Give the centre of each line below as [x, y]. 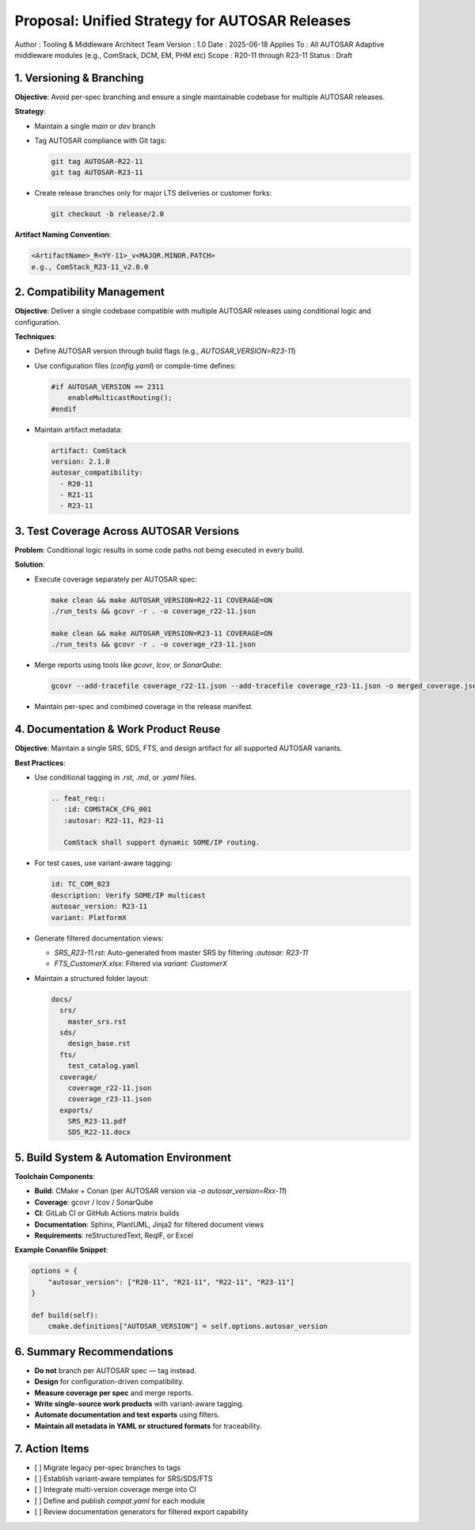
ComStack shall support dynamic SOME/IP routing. [162, 843]
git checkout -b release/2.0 [108, 214]
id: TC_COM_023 [80, 884]
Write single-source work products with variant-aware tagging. [139, 1403]
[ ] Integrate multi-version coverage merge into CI [116, 1490]
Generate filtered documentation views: [99, 938]
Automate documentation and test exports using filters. [127, 1415]
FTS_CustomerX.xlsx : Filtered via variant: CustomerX [141, 963]
